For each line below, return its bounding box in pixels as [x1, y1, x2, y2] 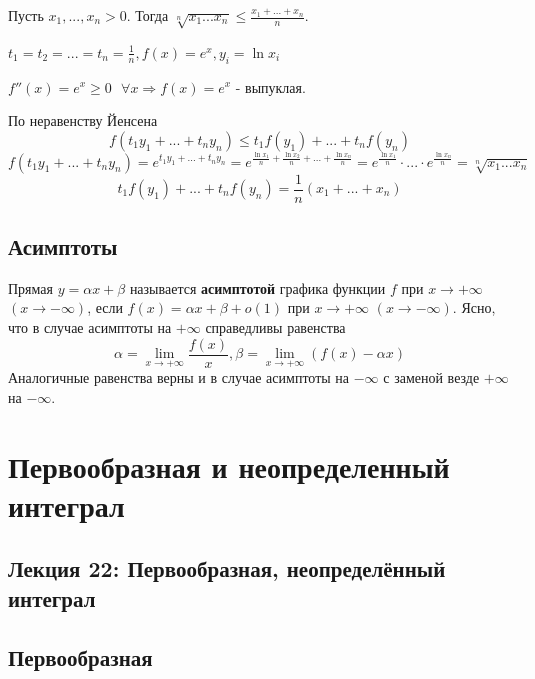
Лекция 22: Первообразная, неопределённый [8, 553, 446, 584]
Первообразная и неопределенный [8, 445, 450, 486]
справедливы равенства [205, 317, 346, 338]
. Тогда [126, 5, 169, 25]
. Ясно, [452, 297, 496, 318]
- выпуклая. [235, 76, 306, 97]
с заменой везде [383, 367, 480, 388]
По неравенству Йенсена [8, 110, 158, 131]
